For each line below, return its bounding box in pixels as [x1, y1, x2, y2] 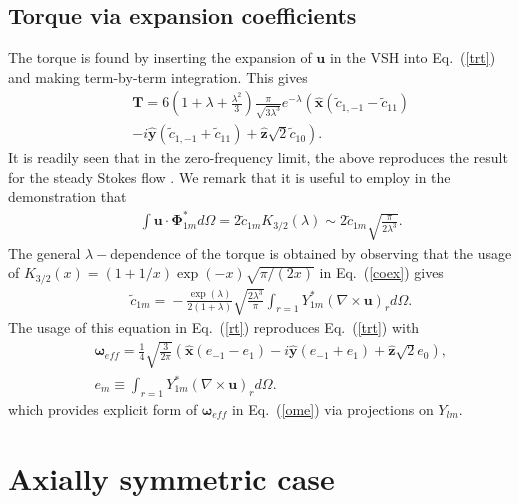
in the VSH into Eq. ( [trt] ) [329, 47, 496, 68]
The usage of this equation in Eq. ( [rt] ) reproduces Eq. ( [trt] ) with [8, 317, 420, 338]
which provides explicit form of [8, 398, 198, 419]
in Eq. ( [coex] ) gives [319, 262, 444, 283]
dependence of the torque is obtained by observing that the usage [110, 242, 512, 263]
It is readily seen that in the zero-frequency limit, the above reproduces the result [8, 147, 508, 168]
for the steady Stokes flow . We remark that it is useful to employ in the [8, 166, 451, 187]
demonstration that [8, 186, 127, 207]
